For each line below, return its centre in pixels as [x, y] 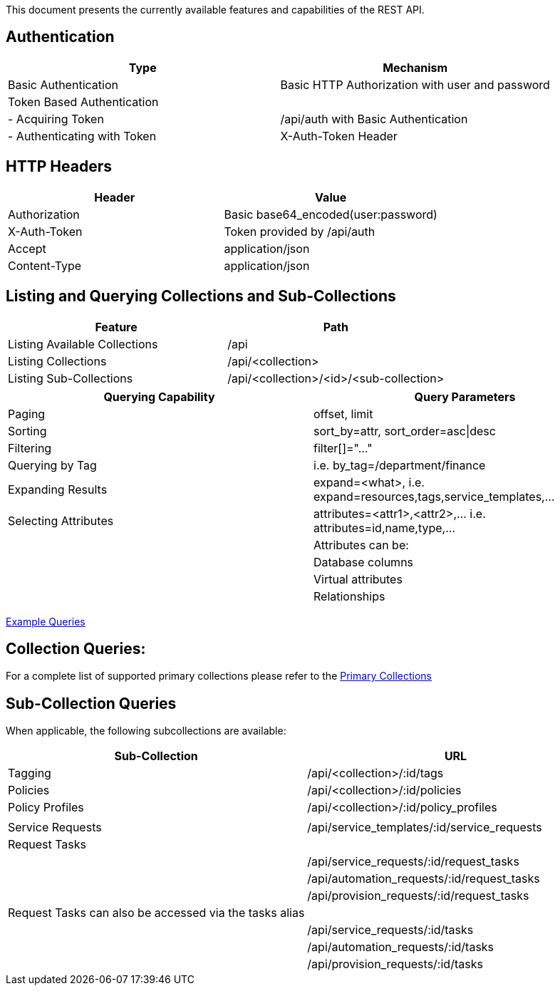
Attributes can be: [361, 545]
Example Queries [46, 621]
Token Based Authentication [83, 102]
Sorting [27, 431]
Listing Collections [57, 361]
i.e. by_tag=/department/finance [400, 465]
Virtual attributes [358, 579]
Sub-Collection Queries [91, 703]
